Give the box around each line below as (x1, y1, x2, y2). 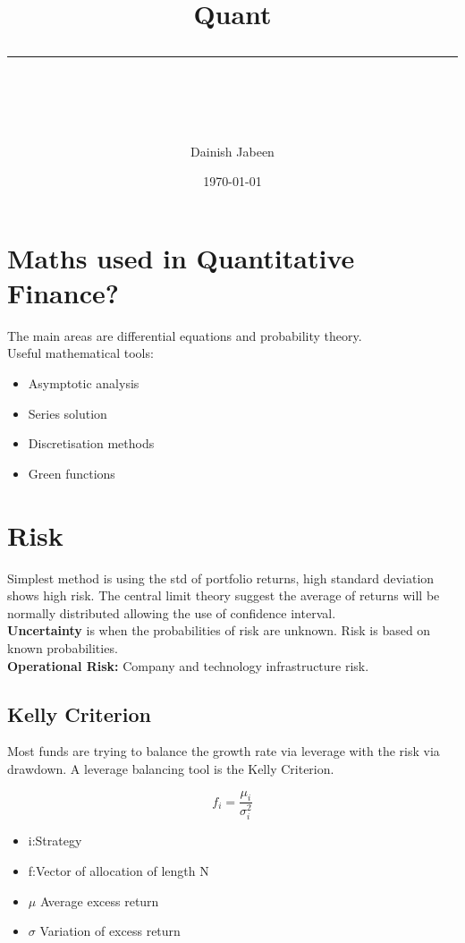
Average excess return (39, 891, 159, 910)
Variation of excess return (39, 922, 181, 940)
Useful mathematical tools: (7, 344, 154, 362)
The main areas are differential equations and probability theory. (7, 326, 362, 344)
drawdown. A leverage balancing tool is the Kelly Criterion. (7, 759, 334, 777)
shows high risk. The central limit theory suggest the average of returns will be (7, 586, 440, 605)
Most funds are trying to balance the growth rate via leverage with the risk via (7, 742, 440, 760)
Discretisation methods (28, 434, 155, 453)
